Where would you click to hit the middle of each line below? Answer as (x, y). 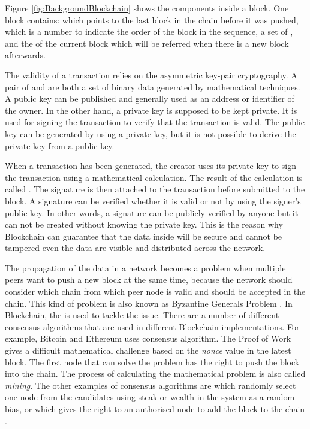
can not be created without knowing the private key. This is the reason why (144, 224)
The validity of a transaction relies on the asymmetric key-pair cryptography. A (151, 75)
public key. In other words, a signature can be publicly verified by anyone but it (152, 212)
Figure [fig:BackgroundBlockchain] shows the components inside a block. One (147, 8)
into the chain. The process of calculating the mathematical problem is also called (155, 374)
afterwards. (25, 55)
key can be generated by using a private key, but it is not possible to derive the (151, 133)
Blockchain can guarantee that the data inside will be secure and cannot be (144, 236)
